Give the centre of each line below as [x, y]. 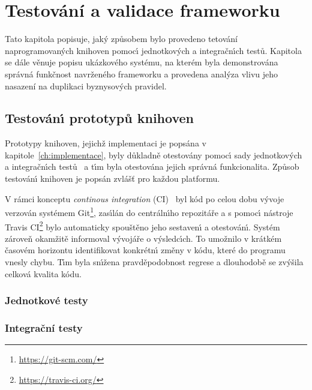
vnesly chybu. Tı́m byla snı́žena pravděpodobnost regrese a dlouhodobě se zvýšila [154, 261]
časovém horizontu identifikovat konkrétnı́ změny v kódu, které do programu [145, 250]
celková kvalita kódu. [43, 273]
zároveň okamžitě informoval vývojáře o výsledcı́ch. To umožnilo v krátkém [143, 238]
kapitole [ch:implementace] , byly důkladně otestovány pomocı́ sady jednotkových [154, 154]
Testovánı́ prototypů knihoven [99, 118]
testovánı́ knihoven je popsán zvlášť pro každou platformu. [112, 178]
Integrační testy [44, 327]
